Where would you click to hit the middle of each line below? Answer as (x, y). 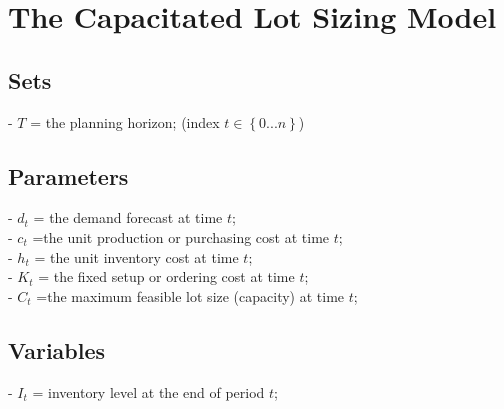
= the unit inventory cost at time (136, 256)
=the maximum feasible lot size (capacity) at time (190, 295)
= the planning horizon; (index (125, 121)
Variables (57, 349)
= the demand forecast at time (128, 217)
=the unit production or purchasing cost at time (181, 236)
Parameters (68, 175)
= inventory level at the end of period (148, 391)
